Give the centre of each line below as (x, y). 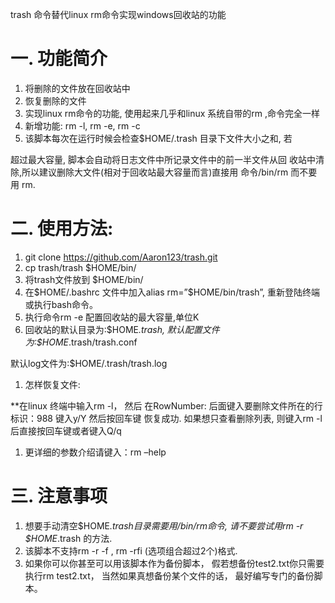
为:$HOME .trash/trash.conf (81, 342)
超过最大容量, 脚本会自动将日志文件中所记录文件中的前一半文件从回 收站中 (163, 159)
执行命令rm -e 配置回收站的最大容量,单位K (112, 317)
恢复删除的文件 (55, 100)
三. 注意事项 (59, 496)
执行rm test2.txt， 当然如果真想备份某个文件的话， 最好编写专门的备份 (169, 575)
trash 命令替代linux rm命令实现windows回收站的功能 (118, 14)
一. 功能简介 (59, 59)
